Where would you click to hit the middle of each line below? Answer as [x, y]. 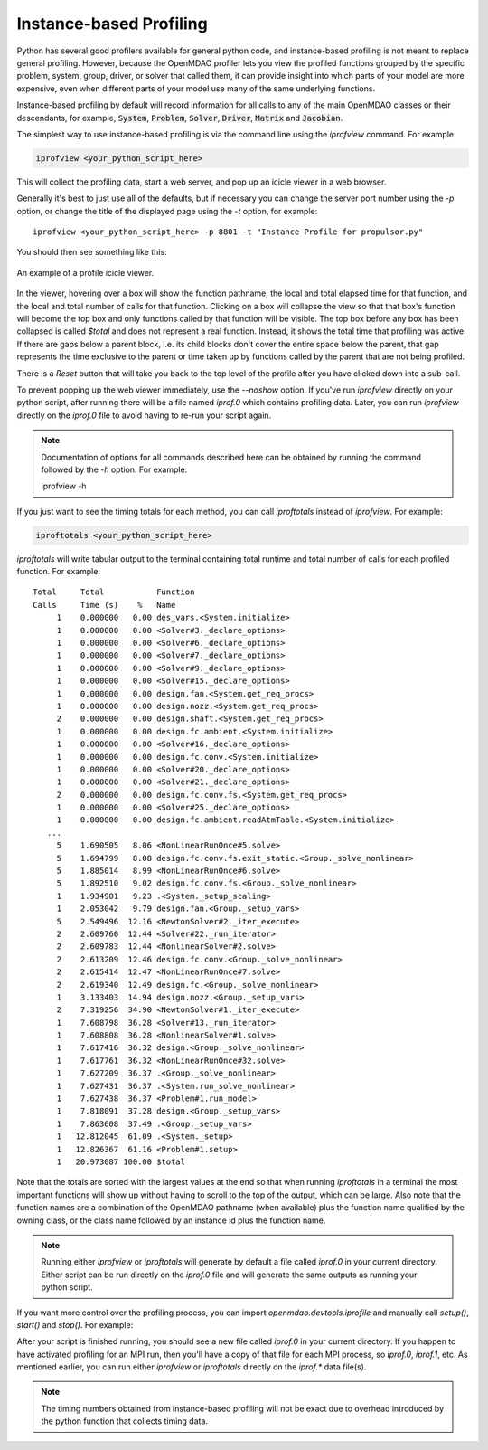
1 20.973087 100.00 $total [121, 1162]
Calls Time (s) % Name [104, 605]
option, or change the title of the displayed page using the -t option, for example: [167, 211]
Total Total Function [114, 592]
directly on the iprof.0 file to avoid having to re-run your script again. [144, 415]
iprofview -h [64, 486]
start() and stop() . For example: [75, 1324]
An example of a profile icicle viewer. [85, 272]
